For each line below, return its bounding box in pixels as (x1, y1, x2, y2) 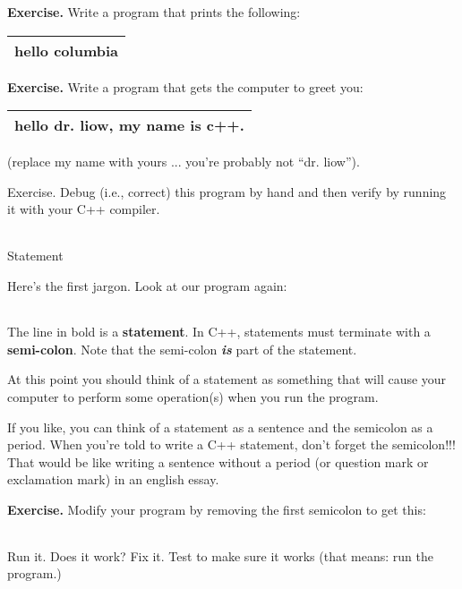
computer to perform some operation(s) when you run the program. (7, 387, 379, 405)
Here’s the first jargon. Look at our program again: (7, 276, 287, 294)
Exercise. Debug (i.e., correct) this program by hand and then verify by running (7, 182, 447, 201)
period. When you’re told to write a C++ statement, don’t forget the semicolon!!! (7, 435, 456, 454)
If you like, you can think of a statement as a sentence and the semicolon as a (7, 417, 433, 436)
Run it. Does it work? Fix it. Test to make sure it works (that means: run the (7, 546, 433, 565)
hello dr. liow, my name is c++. (14, 115, 244, 136)
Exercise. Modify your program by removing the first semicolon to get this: (7, 499, 426, 518)
